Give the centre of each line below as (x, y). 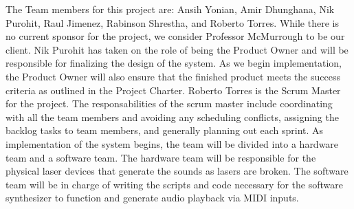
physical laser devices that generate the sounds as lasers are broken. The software (177, 171)
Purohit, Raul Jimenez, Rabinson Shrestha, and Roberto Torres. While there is (172, 22)
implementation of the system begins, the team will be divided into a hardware (172, 143)
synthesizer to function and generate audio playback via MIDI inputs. (152, 198)
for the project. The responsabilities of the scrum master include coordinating (169, 103)
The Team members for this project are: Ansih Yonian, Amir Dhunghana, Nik (170, 9)
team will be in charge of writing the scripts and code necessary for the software (174, 184)
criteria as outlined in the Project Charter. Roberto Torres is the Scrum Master (173, 90)
